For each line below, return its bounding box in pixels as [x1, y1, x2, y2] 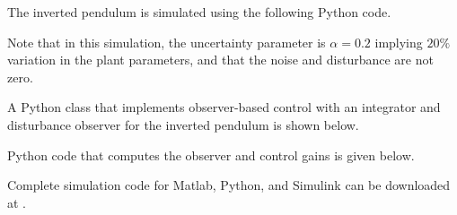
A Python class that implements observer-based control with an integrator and [7, 98, 441, 116]
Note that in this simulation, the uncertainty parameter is [7, 32, 326, 51]
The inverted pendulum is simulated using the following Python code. [7, 3, 391, 21]
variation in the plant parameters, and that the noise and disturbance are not [7, 50, 434, 69]
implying [374, 32, 423, 51]
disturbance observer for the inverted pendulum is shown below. [7, 115, 359, 133]
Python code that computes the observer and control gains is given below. [7, 145, 415, 164]
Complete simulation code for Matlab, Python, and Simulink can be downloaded [7, 176, 451, 194]
